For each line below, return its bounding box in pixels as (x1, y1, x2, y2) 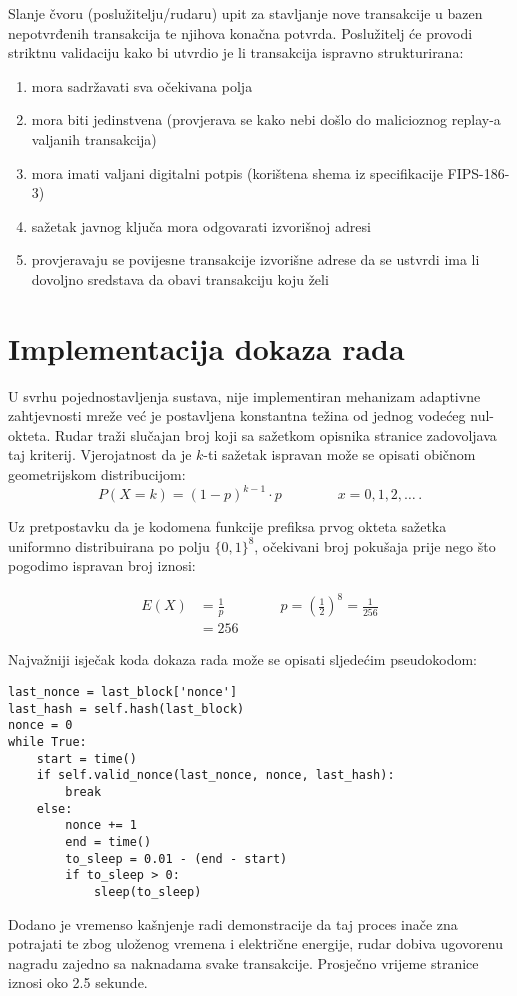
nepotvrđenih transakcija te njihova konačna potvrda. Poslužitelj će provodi (8, 22, 473, 43)
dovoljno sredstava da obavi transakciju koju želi (31, 268, 329, 289)
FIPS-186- (447, 162, 510, 183)
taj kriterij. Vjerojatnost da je (8, 444, 192, 465)
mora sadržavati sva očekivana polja (31, 75, 253, 96)
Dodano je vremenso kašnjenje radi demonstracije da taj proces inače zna (8, 913, 458, 934)
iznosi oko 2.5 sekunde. (8, 972, 148, 993)
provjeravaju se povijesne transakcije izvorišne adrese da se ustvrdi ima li (31, 249, 480, 270)
